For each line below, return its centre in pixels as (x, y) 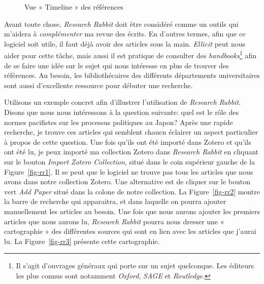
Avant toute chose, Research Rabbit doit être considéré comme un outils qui (121, 24)
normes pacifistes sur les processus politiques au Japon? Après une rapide (119, 122)
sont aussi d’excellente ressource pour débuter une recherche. (98, 85)
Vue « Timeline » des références (74, 7)
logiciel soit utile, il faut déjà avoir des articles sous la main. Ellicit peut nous (125, 43)
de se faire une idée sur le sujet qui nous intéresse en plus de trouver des (117, 65)
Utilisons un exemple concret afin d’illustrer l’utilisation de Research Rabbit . (122, 102)
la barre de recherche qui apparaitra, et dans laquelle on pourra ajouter (115, 201)
